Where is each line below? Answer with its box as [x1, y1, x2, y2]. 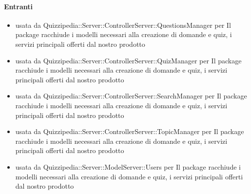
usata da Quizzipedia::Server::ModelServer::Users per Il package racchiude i [15, 161, 241, 172]
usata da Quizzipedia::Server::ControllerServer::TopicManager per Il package [15, 126, 244, 136]
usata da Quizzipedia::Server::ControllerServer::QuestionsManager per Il [15, 19, 231, 30]
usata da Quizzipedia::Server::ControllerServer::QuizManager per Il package [15, 55, 242, 65]
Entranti [4, 1, 33, 11]
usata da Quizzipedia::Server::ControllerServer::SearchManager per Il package [15, 91, 247, 101]
